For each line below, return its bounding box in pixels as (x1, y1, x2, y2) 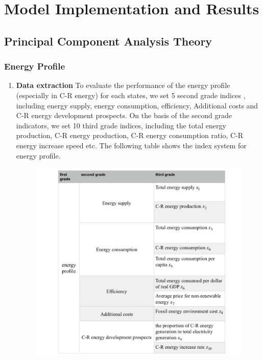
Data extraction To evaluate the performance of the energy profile (16, 80, 230, 91)
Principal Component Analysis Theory (4, 33, 212, 49)
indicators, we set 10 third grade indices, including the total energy (16, 120, 226, 130)
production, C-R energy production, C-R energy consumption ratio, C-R (16, 130, 244, 141)
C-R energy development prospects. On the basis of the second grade (16, 110, 232, 121)
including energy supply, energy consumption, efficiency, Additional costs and (16, 100, 258, 110)
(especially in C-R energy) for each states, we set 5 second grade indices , (16, 89, 246, 100)
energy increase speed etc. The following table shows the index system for (16, 140, 247, 150)
